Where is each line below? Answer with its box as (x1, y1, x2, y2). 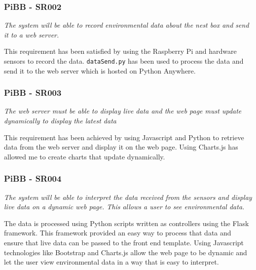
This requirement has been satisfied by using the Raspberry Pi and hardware (4, 46, 237, 56)
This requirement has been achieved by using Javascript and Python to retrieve (4, 132, 244, 142)
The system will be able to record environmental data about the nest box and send (4, 20, 249, 30)
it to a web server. (4, 29, 59, 39)
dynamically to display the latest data (4, 116, 116, 126)
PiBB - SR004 (4, 172, 62, 185)
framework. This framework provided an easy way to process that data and (4, 228, 231, 238)
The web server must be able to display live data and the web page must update (4, 106, 242, 116)
